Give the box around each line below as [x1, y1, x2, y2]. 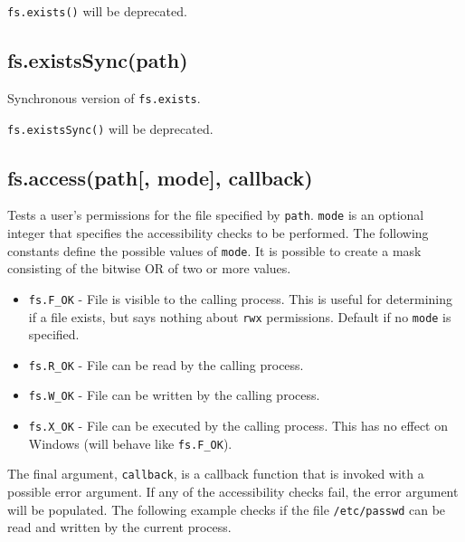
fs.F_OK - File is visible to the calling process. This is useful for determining [28, 289, 453, 308]
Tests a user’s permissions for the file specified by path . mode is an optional [7, 205, 424, 224]
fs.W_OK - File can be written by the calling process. [28, 385, 320, 404]
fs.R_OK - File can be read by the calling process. [28, 355, 304, 374]
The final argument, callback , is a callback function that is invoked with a [7, 464, 424, 483]
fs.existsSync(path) [7, 46, 188, 74]
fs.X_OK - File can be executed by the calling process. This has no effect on [28, 416, 449, 435]
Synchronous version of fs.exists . [7, 88, 201, 107]
